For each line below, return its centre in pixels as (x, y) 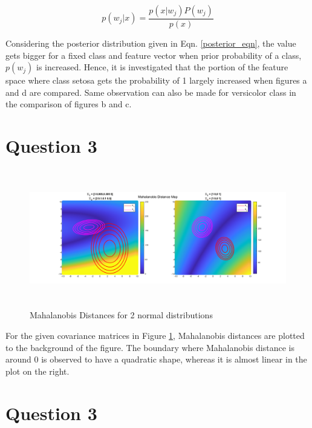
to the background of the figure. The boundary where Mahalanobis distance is (150, 347)
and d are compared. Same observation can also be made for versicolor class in (151, 92)
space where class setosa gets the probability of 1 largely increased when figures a (156, 80)
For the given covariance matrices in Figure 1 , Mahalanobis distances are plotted (155, 336)
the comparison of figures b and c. (69, 104)
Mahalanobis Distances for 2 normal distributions (121, 315)
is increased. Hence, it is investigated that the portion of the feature (162, 67)
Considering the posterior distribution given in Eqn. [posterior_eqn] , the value (151, 43)
